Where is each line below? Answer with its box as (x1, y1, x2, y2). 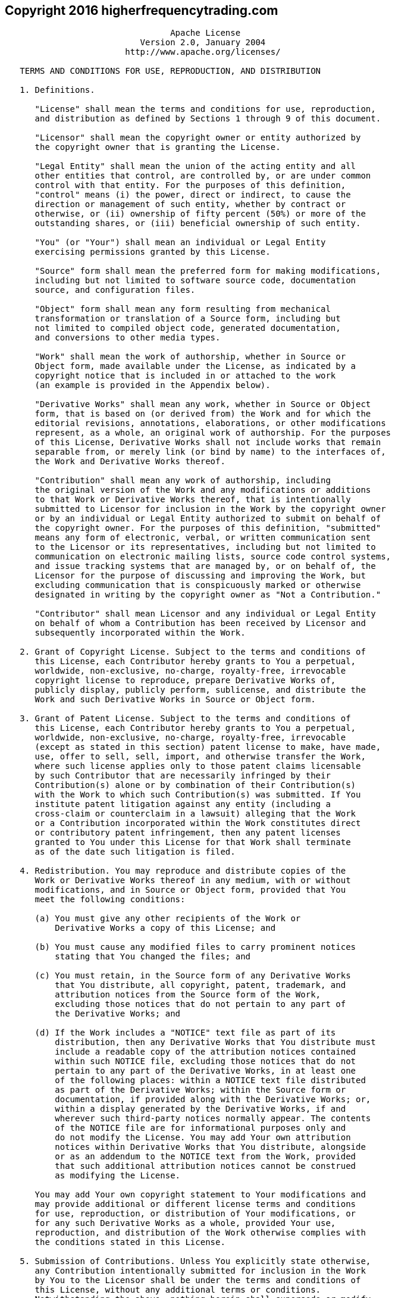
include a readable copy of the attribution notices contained (55, 1047, 356, 1057)
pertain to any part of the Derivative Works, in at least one (55, 1066, 356, 1076)
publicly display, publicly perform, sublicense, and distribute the (35, 685, 366, 695)
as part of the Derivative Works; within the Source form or (55, 1085, 346, 1095)
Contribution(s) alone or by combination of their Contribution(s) (35, 780, 356, 790)
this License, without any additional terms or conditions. (35, 1285, 321, 1295)
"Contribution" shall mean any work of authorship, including (35, 476, 331, 486)
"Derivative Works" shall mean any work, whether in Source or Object (35, 399, 371, 409)
